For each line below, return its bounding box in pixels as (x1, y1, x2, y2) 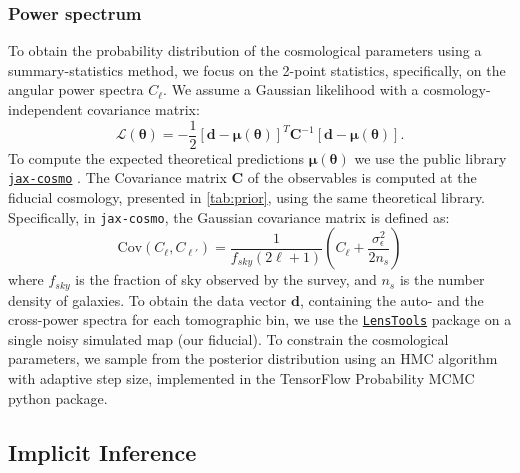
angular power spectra (8, 79, 144, 100)
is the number (399, 269, 485, 290)
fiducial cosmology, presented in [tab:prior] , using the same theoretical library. (8, 186, 485, 207)
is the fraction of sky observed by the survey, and (75, 269, 377, 290)
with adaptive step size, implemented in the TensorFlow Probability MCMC (8, 368, 475, 389)
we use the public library (354, 147, 507, 168)
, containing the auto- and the (299, 289, 484, 310)
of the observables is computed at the (247, 167, 477, 188)
